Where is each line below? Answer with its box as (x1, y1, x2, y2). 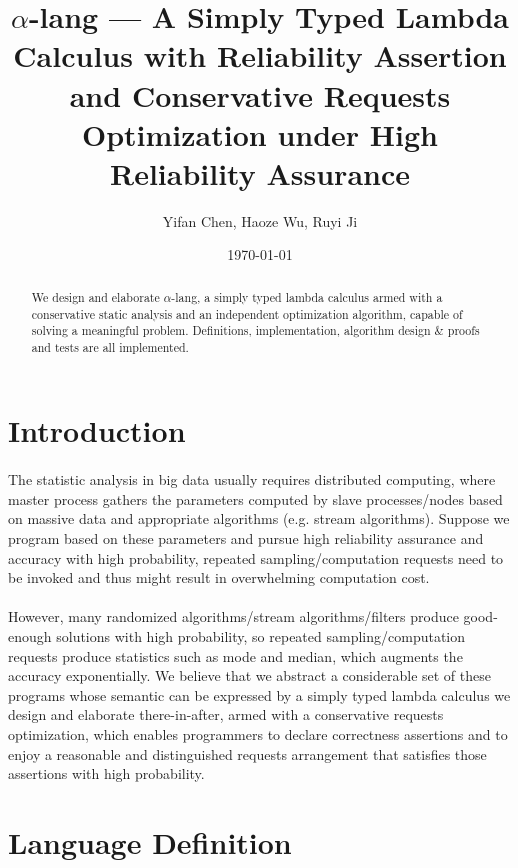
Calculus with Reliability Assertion (13, 35, 507, 76)
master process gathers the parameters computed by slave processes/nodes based (8, 488, 503, 509)
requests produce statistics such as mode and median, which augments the (8, 645, 463, 666)
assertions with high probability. (8, 763, 205, 784)
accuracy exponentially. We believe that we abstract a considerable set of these (8, 665, 491, 686)
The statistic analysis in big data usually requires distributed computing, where (8, 469, 496, 490)
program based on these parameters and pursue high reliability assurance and (8, 528, 484, 549)
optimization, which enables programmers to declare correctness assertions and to (8, 723, 508, 744)
